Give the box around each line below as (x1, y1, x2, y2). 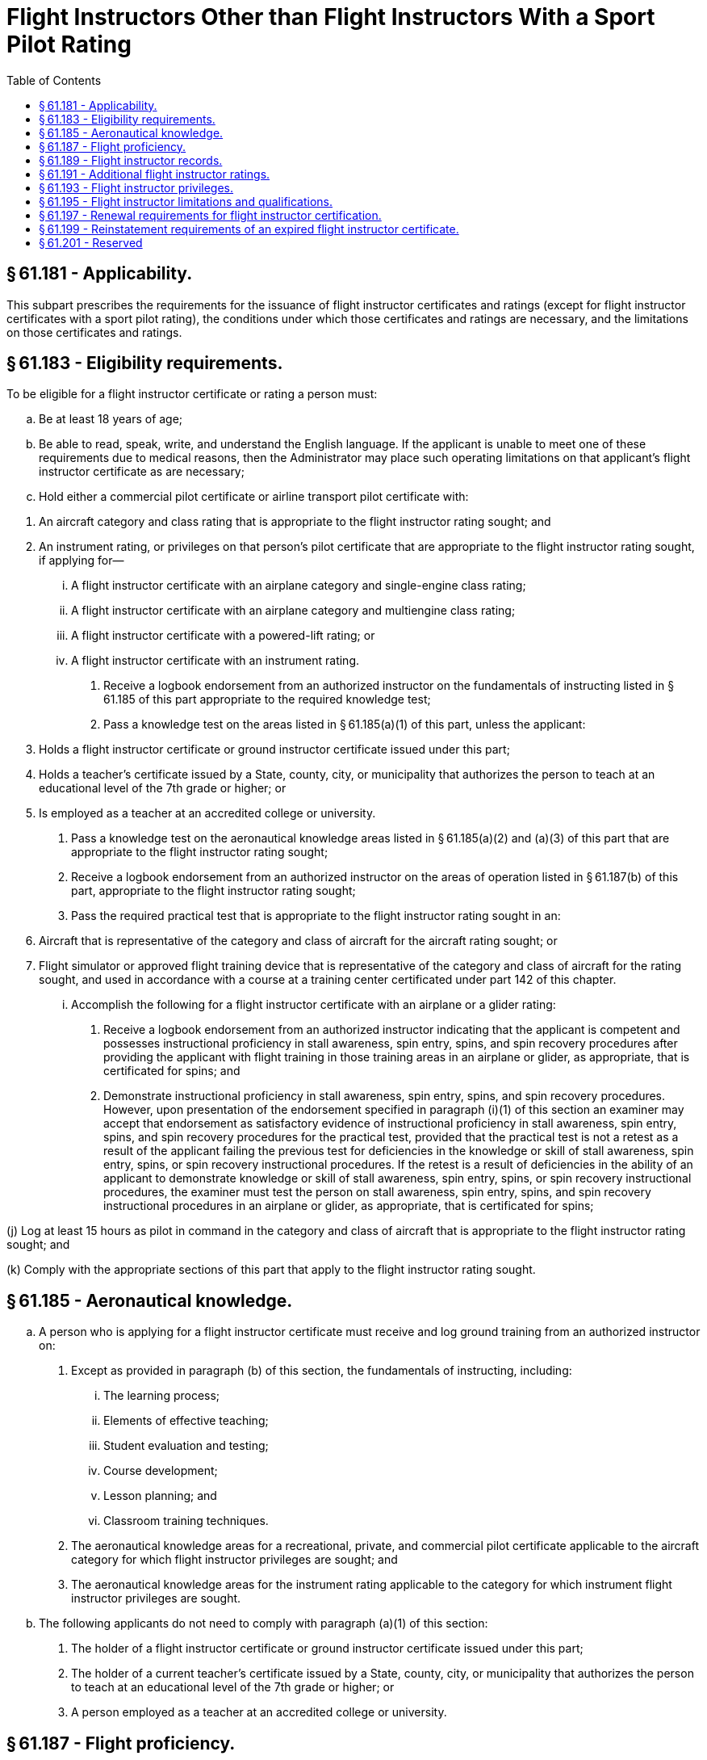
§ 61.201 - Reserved (39, 235, 143, 250)
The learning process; (103, 1388, 220, 1403)
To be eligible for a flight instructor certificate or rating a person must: (6, 387, 378, 401)
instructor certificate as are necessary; (39, 464, 245, 479)
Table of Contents (6, 73, 102, 87)
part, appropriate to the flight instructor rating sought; (71, 884, 356, 898)
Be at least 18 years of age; (39, 412, 183, 426)
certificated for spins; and (103, 1064, 241, 1078)
